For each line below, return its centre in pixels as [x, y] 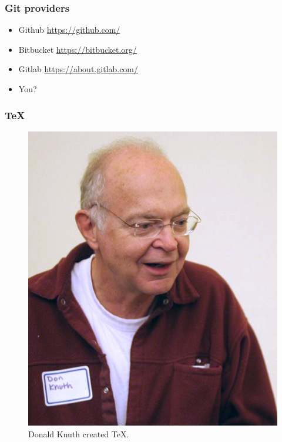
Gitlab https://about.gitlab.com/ [78, 69]
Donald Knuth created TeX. [79, 433]
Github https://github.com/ [69, 30]
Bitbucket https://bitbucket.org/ [78, 49]
